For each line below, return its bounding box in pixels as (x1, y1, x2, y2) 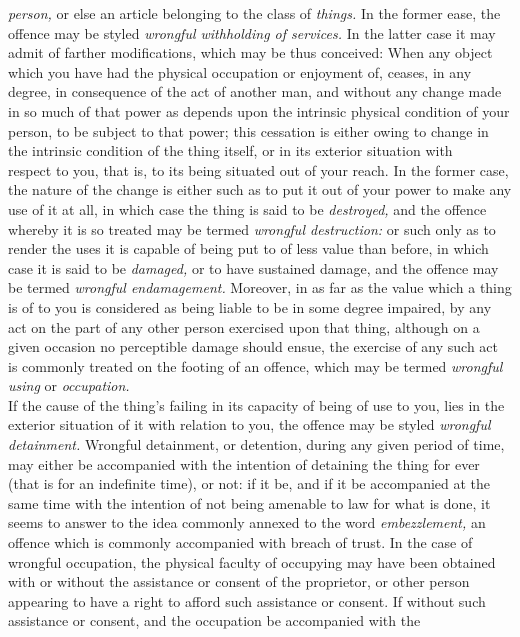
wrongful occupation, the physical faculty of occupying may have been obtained (8, 551, 496, 572)
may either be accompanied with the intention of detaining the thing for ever (8, 453, 480, 474)
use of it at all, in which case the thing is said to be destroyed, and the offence (8, 198, 487, 219)
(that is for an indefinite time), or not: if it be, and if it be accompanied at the (8, 473, 491, 494)
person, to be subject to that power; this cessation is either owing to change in (8, 120, 489, 141)
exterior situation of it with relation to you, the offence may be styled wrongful (8, 414, 491, 435)
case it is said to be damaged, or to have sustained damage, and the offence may (8, 257, 499, 278)
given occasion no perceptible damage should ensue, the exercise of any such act (8, 336, 499, 357)
